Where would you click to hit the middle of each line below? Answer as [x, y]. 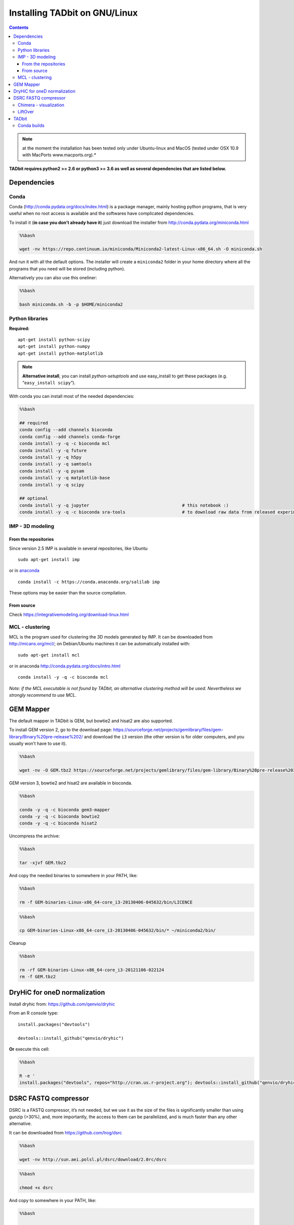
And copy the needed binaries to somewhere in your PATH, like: [73, 876]
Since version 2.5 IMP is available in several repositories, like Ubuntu [78, 548]
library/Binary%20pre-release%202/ [46, 736]
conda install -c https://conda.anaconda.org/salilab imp [89, 582]
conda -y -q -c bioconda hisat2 [58, 823]
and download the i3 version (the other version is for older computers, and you [164, 736]
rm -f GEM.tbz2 [37, 977]
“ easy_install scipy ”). [49, 383]
